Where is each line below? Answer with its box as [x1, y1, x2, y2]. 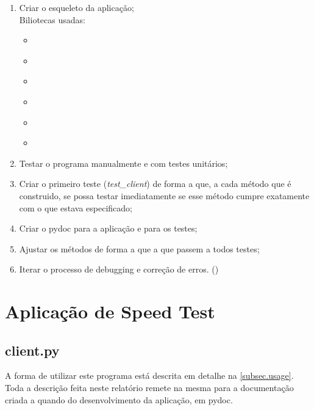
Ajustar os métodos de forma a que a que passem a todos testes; [19, 242, 260, 255]
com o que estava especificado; [19, 201, 133, 214]
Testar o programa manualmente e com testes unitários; [19, 156, 228, 169]
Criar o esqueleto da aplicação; [19, 1, 134, 13]
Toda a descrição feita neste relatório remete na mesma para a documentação [5, 381, 294, 394]
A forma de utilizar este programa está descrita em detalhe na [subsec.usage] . [5, 369, 294, 382]
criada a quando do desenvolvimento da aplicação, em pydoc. [5, 393, 233, 406]
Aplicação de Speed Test [5, 299, 215, 324]
